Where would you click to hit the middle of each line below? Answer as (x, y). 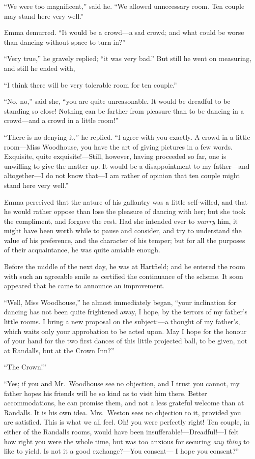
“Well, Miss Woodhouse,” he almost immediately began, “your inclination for (120, 302)
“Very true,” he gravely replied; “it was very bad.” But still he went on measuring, (128, 58)
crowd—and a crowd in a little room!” (61, 120)
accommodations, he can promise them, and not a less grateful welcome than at (124, 403)
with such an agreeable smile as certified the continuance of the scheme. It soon (124, 276)
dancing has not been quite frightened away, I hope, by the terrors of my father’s (126, 312)
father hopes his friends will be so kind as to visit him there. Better (106, 393)
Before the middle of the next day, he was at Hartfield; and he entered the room (125, 266)
